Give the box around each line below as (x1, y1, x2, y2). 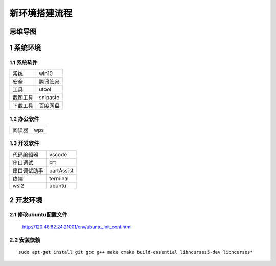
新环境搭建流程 (9, 8, 73, 19)
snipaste (39, 94, 60, 101)
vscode (49, 151, 67, 158)
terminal (49, 175, 69, 182)
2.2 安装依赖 (9, 236, 40, 244)
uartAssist (49, 166, 74, 174)
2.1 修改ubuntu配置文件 (9, 211, 67, 219)
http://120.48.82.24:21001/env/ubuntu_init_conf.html (22, 224, 132, 230)
